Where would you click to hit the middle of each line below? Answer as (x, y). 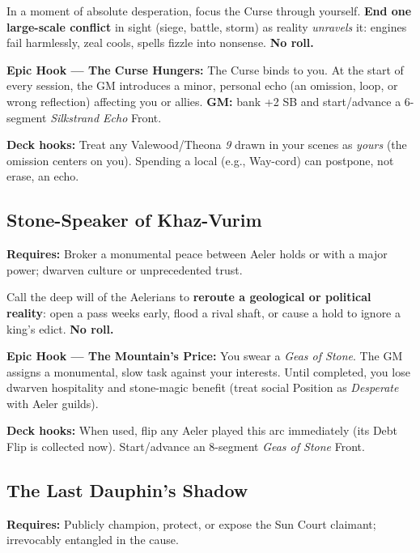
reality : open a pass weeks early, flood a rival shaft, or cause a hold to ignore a (204, 312)
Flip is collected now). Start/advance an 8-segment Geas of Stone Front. (186, 447)
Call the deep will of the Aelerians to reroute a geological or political (189, 297)
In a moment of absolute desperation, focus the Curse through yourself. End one (209, 11)
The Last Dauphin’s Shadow (127, 490)
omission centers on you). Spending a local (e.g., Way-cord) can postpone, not (200, 160)
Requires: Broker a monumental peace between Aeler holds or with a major (197, 254)
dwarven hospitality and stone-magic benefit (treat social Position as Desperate (203, 387)
